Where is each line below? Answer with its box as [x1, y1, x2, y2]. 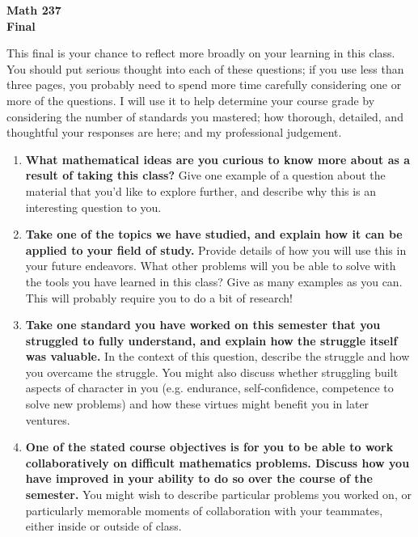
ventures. [25, 411, 70, 428]
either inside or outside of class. [25, 518, 182, 535]
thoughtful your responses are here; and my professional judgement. [6, 124, 342, 141]
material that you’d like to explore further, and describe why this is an [25, 182, 377, 199]
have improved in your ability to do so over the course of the [25, 470, 373, 487]
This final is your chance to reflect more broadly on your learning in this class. [6, 44, 395, 61]
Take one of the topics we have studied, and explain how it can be [25, 226, 403, 243]
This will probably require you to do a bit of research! [25, 289, 293, 306]
